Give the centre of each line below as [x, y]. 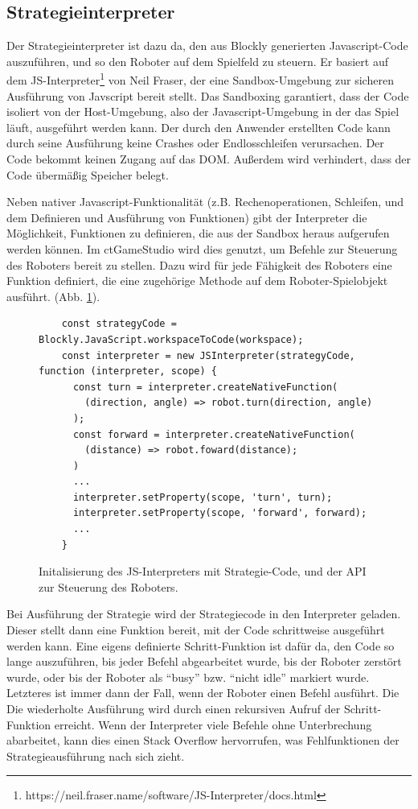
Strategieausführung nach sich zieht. [96, 755]
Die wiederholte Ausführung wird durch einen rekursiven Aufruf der [174, 709]
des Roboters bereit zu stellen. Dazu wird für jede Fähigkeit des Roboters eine [199, 264]
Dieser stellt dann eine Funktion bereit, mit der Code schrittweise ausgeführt [196, 630]
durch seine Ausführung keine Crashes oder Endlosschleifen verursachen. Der [195, 143]
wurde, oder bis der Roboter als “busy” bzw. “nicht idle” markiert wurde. [188, 677]
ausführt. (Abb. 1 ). [53, 296]
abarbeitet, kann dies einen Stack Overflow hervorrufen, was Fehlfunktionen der [203, 740]
